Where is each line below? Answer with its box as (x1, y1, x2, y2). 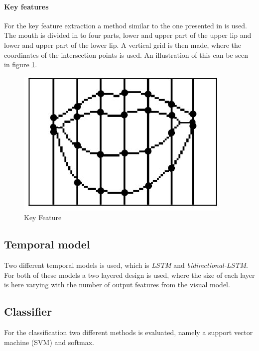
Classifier (4, 304, 52, 319)
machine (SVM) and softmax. (4, 337, 94, 347)
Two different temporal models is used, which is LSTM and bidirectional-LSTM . (4, 260, 248, 270)
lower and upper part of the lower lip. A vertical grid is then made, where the (4, 39, 241, 50)
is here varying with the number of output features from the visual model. (4, 279, 230, 290)
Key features (4, 1, 49, 11)
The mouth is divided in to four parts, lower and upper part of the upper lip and (4, 30, 252, 40)
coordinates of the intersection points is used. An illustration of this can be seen (4, 49, 248, 60)
